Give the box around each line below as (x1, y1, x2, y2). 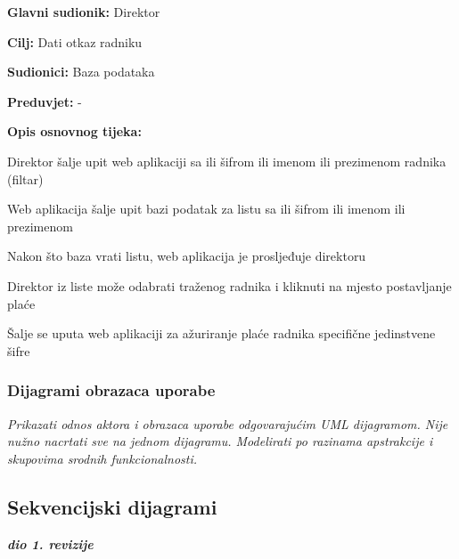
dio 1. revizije (7, 534, 94, 553)
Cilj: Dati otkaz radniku (7, 32, 143, 51)
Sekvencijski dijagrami (7, 492, 217, 520)
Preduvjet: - (7, 92, 82, 110)
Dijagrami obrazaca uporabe (7, 379, 216, 401)
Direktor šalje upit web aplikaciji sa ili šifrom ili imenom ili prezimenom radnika (7, 151, 447, 170)
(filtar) (7, 169, 44, 188)
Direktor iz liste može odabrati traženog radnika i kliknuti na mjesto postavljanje (7, 276, 452, 295)
